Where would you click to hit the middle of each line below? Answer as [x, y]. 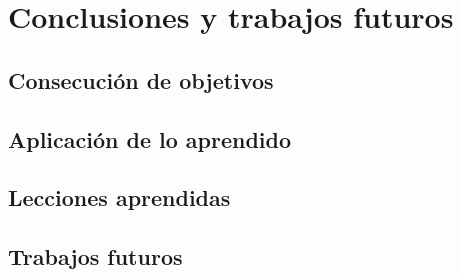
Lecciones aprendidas [119, 197]
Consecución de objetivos [141, 79]
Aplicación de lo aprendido [150, 138]
